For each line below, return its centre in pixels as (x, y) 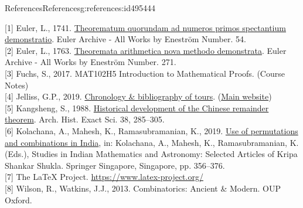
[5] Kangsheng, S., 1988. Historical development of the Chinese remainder (137, 108)
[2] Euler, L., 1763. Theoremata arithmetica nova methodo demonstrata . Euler (146, 50)
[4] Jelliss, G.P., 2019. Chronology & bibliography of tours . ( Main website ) (138, 96)
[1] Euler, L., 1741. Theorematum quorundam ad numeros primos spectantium (145, 27)
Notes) (17, 85)
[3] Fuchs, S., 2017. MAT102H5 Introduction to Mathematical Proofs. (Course (145, 73)
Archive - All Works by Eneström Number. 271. (91, 62)
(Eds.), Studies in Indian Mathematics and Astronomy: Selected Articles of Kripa (151, 154)
